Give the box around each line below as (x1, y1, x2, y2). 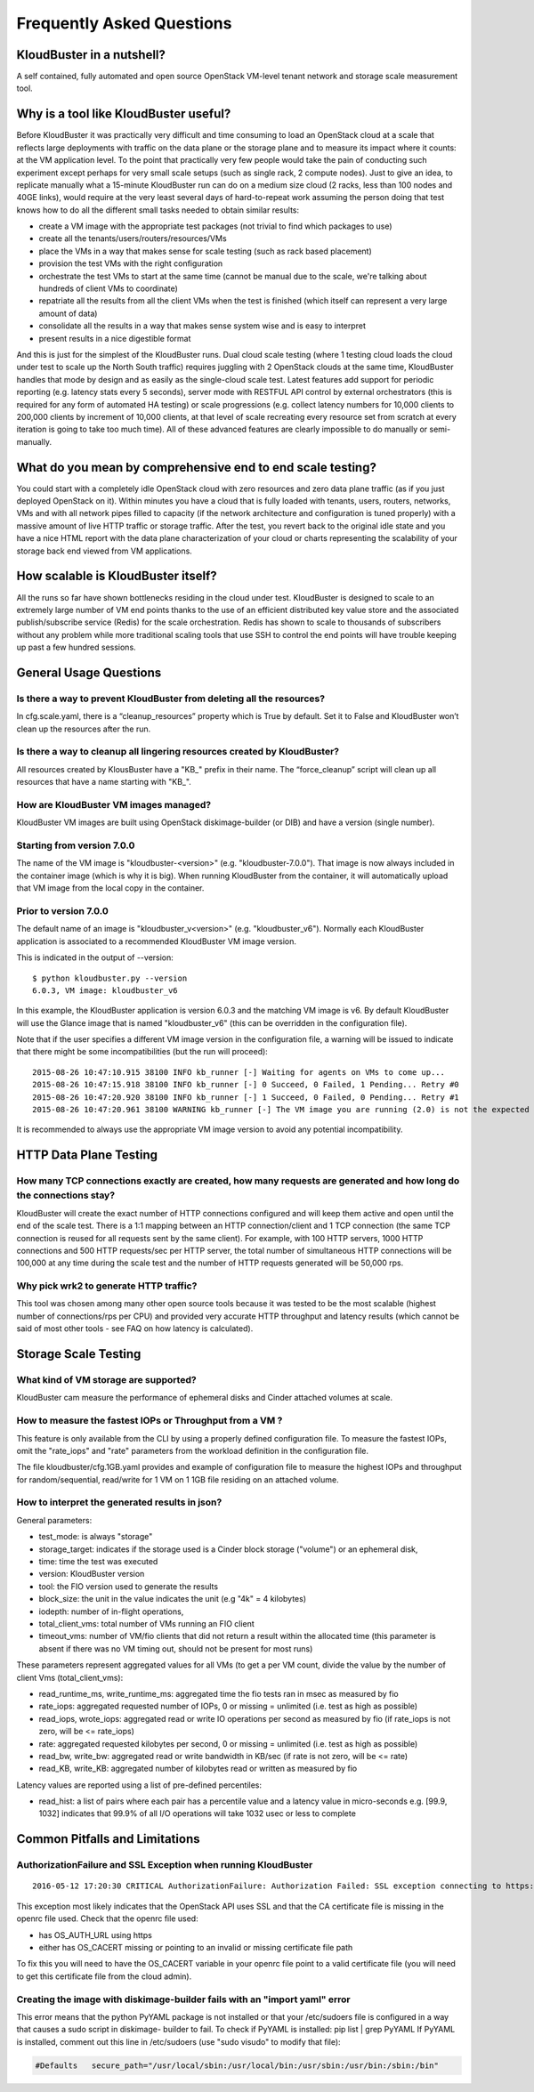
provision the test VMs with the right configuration (38, 258, 223, 269)
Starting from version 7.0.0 (16, 839, 135, 852)
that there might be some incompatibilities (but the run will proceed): (16, 1046, 269, 1057)
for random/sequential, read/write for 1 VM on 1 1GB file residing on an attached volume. (16, 1474, 339, 1485)
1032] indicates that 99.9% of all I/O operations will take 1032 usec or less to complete (38, 1808, 356, 1819)
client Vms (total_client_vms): (16, 1672, 124, 1683)
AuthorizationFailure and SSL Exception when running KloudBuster (16, 1859, 313, 1871)
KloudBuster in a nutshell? (16, 47, 166, 62)
